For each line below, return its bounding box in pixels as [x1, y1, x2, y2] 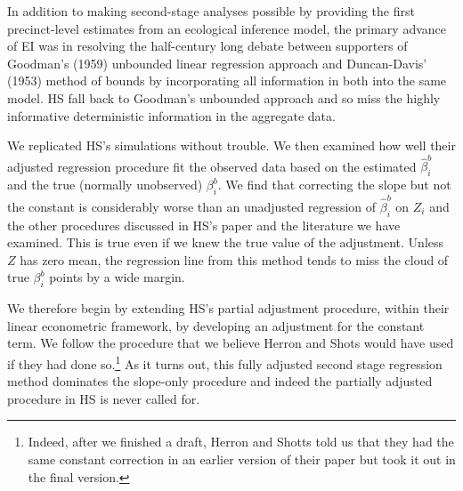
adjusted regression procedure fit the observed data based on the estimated [7, 157, 417, 175]
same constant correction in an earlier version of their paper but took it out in [28, 449, 456, 468]
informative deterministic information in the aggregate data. [7, 106, 336, 125]
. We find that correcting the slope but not [217, 175, 451, 194]
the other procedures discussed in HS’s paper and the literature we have [7, 215, 401, 234]
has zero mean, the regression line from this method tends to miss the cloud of [20, 250, 449, 269]
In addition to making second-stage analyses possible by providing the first [7, 2, 415, 20]
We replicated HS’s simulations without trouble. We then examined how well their [7, 136, 456, 155]
